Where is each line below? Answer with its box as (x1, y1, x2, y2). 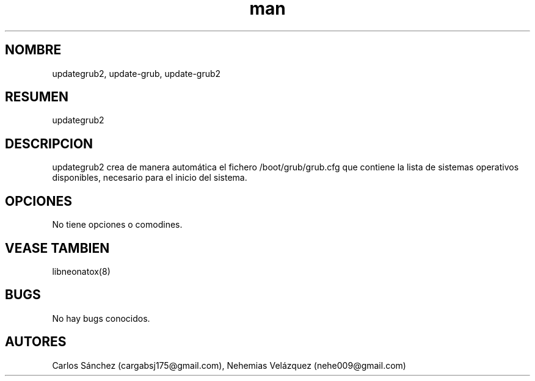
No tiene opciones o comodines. (52, 219, 183, 230)
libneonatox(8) (52, 266, 111, 277)
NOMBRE (5, 42, 62, 58)
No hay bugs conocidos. (52, 313, 150, 324)
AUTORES (5, 334, 67, 350)
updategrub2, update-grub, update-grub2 (52, 68, 221, 79)
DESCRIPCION (5, 136, 93, 151)
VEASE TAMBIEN (5, 240, 110, 256)
